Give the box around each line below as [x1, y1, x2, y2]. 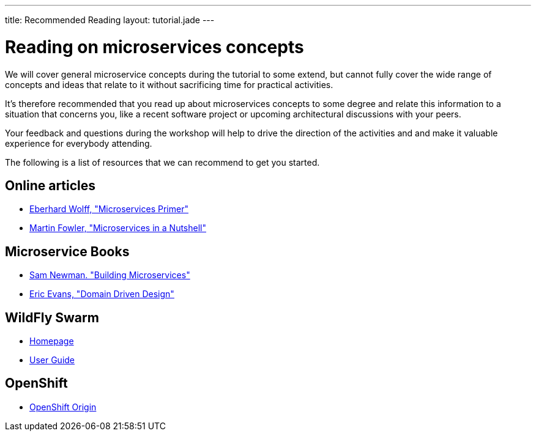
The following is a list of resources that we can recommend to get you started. [5, 157, 320, 168]
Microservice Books [5, 243, 130, 259]
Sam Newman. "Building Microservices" [29, 270, 190, 281]
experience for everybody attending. [5, 138, 152, 149]
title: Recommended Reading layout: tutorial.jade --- [5, 15, 215, 25]
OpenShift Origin [29, 401, 97, 412]
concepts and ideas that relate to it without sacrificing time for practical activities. [5, 79, 333, 90]
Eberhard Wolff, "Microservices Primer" [29, 204, 188, 215]
